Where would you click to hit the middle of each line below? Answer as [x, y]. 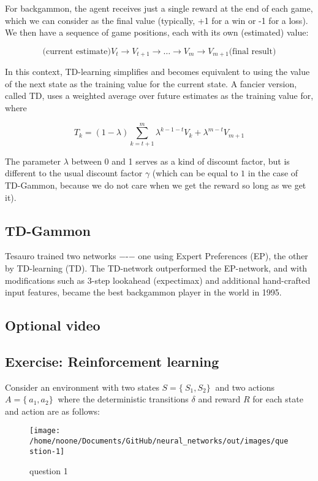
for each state [278, 399]
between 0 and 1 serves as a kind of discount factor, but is [180, 161]
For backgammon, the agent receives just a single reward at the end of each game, [159, 8]
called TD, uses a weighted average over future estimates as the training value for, [159, 96]
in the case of [273, 173]
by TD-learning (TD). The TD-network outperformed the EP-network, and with [156, 268]
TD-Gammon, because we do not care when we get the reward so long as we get [156, 185]
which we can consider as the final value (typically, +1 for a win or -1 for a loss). [157, 20]
